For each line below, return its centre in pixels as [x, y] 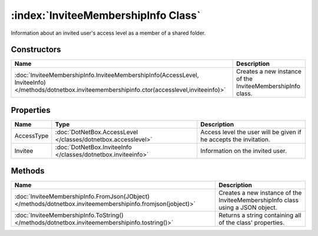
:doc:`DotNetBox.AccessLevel [97, 132]
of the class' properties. [252, 222]
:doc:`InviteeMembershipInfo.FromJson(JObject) [82, 197]
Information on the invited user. [244, 151]
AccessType [32, 135]
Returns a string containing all [260, 215]
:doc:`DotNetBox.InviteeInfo [93, 147]
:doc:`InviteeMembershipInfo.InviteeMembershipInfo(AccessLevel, [107, 75]
